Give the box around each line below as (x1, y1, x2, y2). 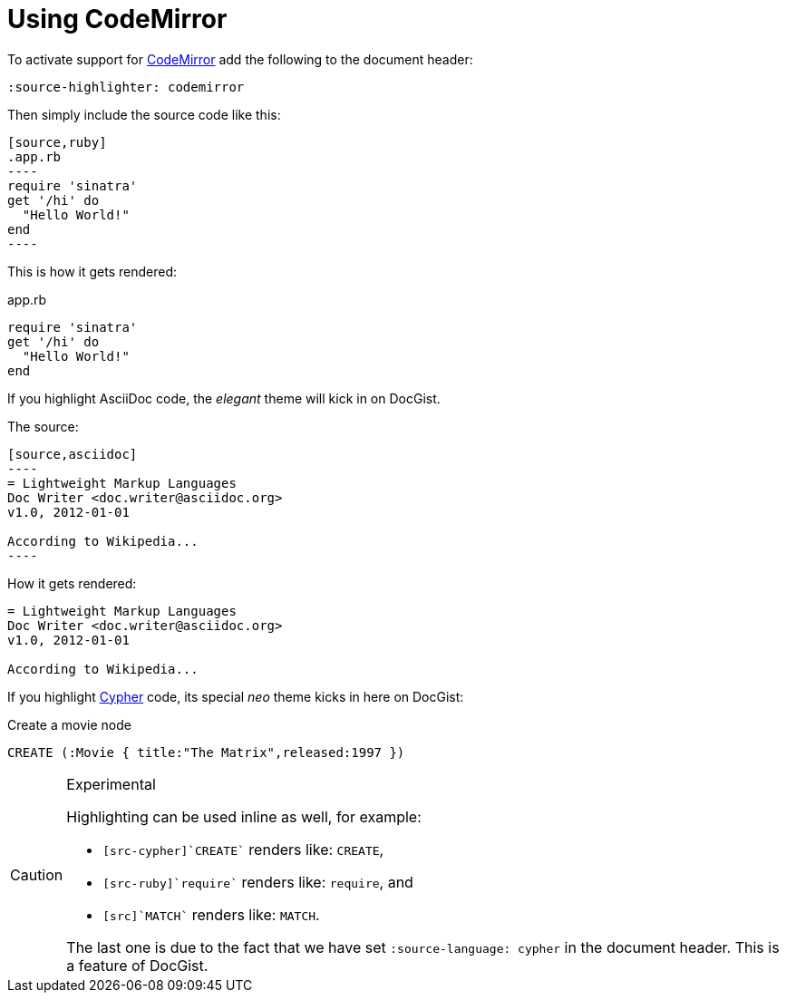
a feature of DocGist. (66, 956, 209, 975)
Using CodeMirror (7, 4, 228, 34)
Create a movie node (7, 716, 131, 733)
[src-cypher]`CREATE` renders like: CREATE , (102, 840, 384, 859)
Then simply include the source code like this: (7, 106, 281, 122)
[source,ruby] (7, 134, 107, 150)
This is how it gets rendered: (7, 263, 178, 279)
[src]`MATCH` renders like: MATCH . (102, 905, 320, 924)
